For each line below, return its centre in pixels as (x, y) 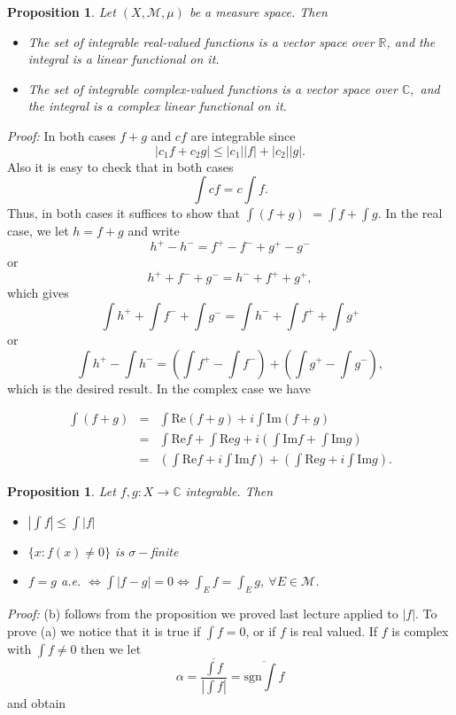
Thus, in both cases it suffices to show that (124, 213)
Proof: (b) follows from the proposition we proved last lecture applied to (203, 614)
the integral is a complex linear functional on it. (157, 106)
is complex (420, 630)
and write (154, 231)
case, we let (38, 231)
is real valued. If (334, 630)
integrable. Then (229, 491)
